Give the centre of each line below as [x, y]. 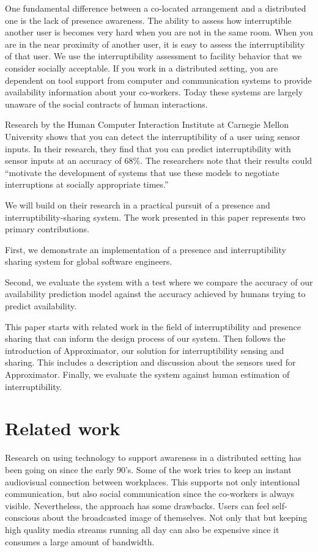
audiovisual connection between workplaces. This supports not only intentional [153, 481]
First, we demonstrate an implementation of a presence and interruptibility [146, 249]
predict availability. [41, 306]
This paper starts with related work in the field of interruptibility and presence [153, 326]
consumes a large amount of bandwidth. [80, 541]
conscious [22, 517]
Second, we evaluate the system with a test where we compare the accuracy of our [159, 282]
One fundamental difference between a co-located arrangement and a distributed [156, 8]
